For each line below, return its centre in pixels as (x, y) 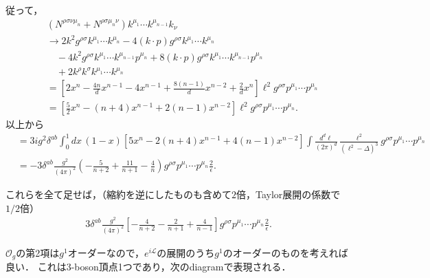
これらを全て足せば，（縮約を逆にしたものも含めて (118, 194)
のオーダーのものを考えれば (285, 253)
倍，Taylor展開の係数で (288, 194)
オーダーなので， (106, 253)
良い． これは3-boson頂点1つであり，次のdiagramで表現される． (148, 267)
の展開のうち (186, 253)
